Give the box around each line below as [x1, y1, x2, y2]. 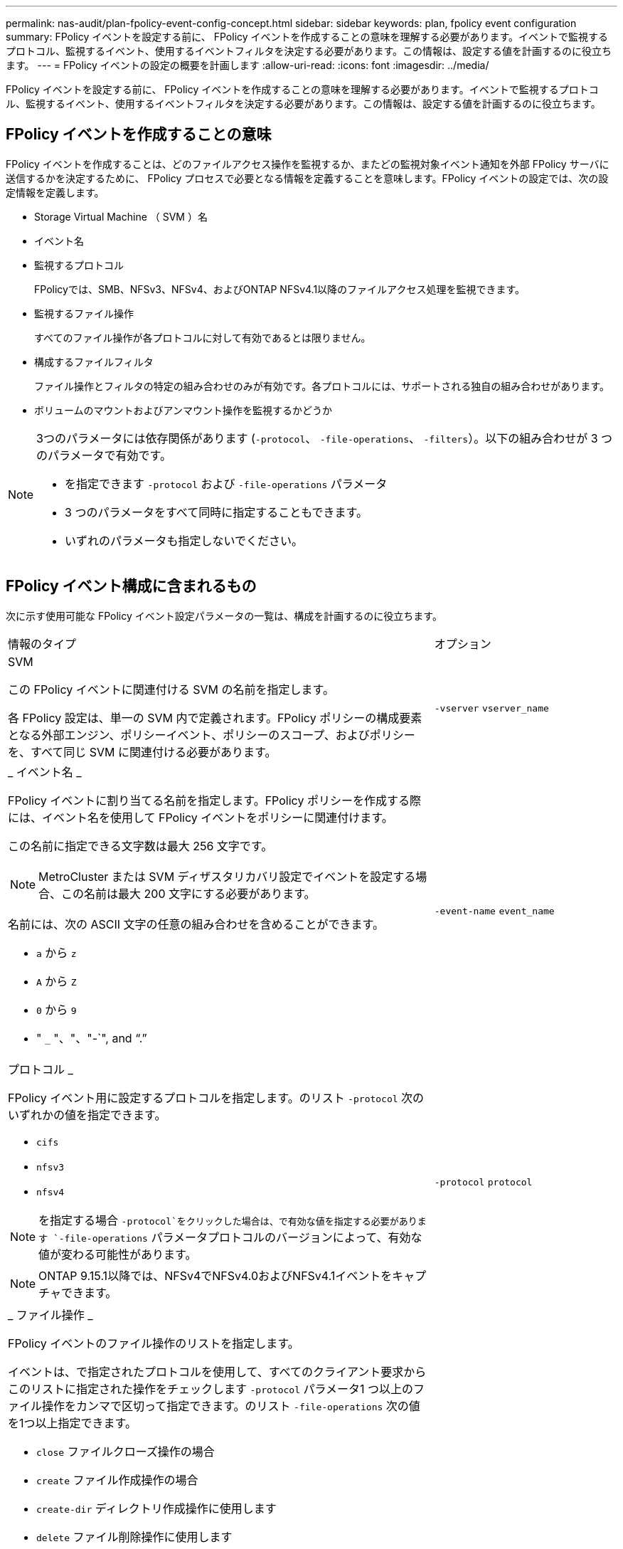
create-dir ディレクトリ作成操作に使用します [36, 1501, 277, 1516]
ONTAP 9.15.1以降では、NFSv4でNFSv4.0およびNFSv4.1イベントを [38, 1268, 393, 1283]
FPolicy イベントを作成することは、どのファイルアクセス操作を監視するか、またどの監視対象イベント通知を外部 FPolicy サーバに [6, 157, 609, 170]
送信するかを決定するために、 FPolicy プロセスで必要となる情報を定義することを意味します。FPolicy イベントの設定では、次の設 [6, 171, 609, 184]
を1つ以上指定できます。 [8, 1415, 137, 1430]
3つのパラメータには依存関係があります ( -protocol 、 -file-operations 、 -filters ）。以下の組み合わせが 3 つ [36, 430, 613, 445]
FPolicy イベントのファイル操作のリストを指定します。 [8, 1336, 299, 1350]
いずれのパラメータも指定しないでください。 [65, 533, 304, 548]
